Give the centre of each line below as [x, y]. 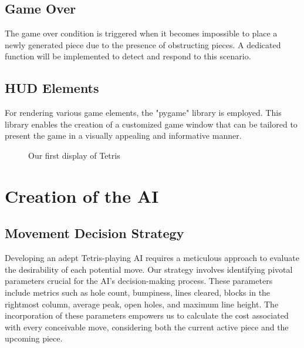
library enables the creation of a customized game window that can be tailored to [151, 124]
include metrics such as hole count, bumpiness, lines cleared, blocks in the [138, 292]
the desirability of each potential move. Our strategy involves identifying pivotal [149, 269]
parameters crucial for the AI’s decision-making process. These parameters [139, 281]
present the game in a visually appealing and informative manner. [123, 135]
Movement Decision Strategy [94, 233]
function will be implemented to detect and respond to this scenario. [128, 56]
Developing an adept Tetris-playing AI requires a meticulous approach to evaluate [152, 258]
